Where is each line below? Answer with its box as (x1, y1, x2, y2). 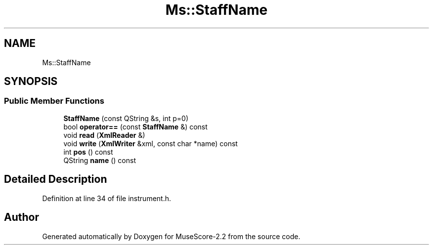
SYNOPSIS (4, 75, 58, 88)
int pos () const (63, 147, 113, 156)
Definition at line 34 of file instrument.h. (42, 194, 172, 203)
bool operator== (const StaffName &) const (63, 122, 208, 131)
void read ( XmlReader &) (63, 130, 145, 139)
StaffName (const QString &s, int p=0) (63, 114, 189, 123)
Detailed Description (4, 173, 107, 186)
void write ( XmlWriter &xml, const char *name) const (63, 139, 238, 148)
